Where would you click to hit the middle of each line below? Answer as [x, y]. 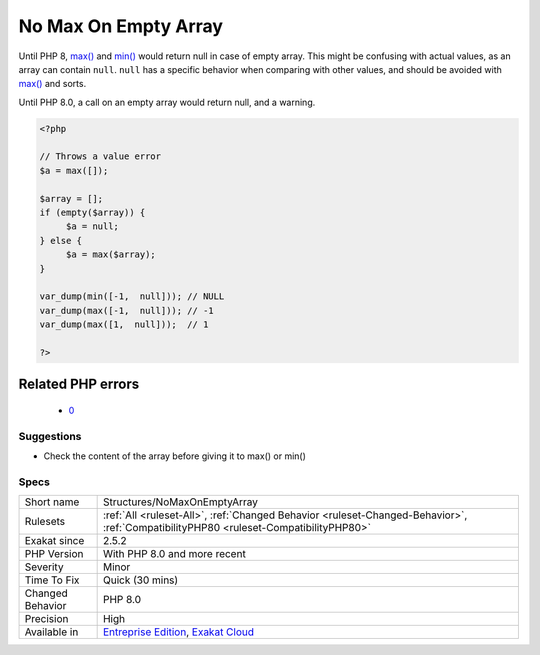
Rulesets [44, 522]
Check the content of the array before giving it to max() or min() [175, 456]
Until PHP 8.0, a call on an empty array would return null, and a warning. [167, 102]
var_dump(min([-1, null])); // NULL [132, 296]
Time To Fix [52, 580]
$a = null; [92, 226]
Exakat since [54, 541]
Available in [51, 632]
